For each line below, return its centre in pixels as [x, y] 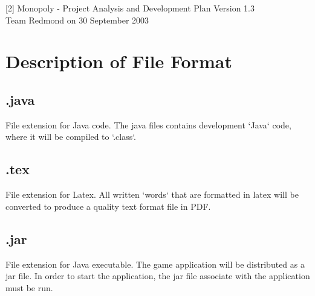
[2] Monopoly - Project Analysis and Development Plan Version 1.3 [130, 8]
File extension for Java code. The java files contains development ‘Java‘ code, [148, 124]
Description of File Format [119, 61]
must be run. [29, 287]
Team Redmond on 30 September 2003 [77, 20]
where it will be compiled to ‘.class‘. [71, 137]
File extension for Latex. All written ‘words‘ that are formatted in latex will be [152, 194]
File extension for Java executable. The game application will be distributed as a [155, 264]
